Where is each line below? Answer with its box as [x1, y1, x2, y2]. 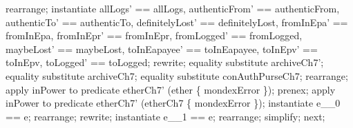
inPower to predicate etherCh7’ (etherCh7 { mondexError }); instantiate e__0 [6, 96, 341, 110]
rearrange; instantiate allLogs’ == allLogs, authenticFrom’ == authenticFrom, [6, 1, 340, 15]
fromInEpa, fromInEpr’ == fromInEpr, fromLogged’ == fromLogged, [6, 28, 303, 43]
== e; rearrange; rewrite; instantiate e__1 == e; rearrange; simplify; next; [6, 109, 325, 123]
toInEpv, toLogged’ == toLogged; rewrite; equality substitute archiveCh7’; [6, 55, 324, 70]
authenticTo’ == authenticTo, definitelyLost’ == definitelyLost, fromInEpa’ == [6, 14, 348, 29]
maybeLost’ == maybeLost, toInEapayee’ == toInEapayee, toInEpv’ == [6, 41, 318, 56]
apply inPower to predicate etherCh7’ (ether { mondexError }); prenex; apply [6, 82, 336, 96]
